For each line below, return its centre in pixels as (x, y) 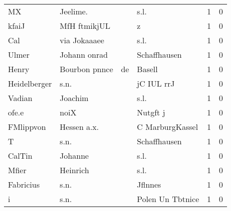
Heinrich (74, 170)
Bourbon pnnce (87, 69)
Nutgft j (151, 112)
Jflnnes (149, 184)
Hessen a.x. (79, 127)
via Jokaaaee (82, 40)
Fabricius (24, 184)
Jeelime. (74, 11)
